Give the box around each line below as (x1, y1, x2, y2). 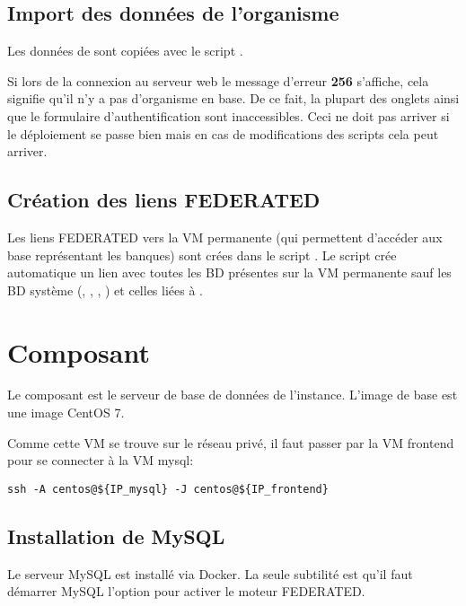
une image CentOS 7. (7, 403, 125, 422)
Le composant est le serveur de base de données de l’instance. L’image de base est (7, 385, 458, 404)
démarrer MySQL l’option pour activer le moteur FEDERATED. (7, 582, 365, 601)
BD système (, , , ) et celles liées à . (7, 280, 203, 299)
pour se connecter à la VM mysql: (7, 451, 194, 470)
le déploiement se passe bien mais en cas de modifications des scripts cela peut (7, 124, 439, 143)
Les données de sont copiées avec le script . (7, 41, 243, 60)
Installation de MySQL (7, 522, 225, 549)
